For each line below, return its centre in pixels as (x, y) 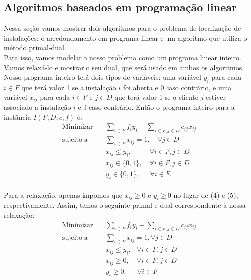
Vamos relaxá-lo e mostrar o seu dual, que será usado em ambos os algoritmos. (124, 67)
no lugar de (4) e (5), (206, 195)
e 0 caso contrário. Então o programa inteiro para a (156, 107)
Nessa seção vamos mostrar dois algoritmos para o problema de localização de (123, 28)
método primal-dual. (35, 47)
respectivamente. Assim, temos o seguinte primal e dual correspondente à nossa (125, 205)
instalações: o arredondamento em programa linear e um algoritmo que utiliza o (125, 38)
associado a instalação (38, 107)
